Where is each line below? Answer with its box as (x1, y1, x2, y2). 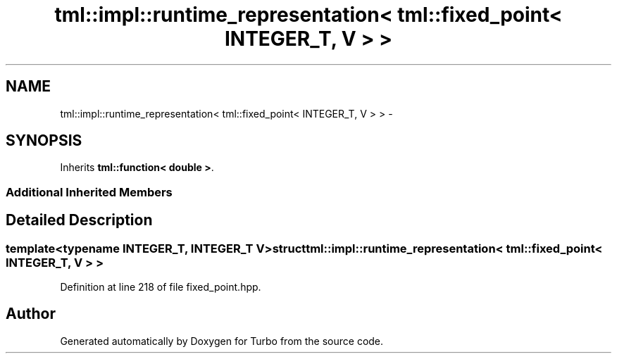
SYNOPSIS (6, 132, 82, 150)
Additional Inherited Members (6, 184, 173, 199)
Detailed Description (6, 211, 153, 229)
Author (6, 305, 56, 323)
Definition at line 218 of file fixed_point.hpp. (60, 281, 261, 294)
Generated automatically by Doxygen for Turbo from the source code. (60, 334, 384, 347)
